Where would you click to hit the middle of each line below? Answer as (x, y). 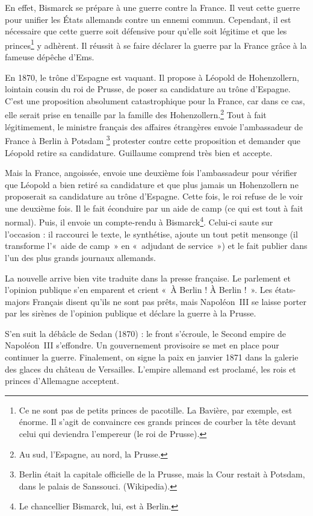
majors (17, 301)
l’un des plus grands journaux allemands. (80, 257)
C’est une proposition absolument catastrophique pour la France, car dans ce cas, (155, 100)
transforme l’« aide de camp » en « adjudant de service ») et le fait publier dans (156, 246)
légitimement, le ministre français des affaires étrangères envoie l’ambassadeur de (154, 126)
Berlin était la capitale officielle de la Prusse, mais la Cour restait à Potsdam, (162, 474)
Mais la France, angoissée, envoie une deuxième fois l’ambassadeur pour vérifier (151, 173)
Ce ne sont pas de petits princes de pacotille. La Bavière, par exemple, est (156, 410)
